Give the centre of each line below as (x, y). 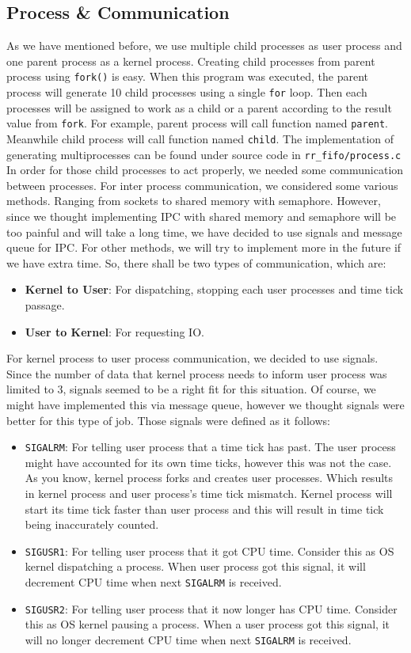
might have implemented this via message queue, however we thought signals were (205, 404)
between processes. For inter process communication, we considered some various (202, 185)
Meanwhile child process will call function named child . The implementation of (200, 138)
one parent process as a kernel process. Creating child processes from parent (191, 61)
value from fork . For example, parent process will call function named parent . (198, 123)
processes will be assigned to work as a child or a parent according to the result (199, 107)
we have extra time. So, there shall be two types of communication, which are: (196, 262)
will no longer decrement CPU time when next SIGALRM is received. (188, 639)
